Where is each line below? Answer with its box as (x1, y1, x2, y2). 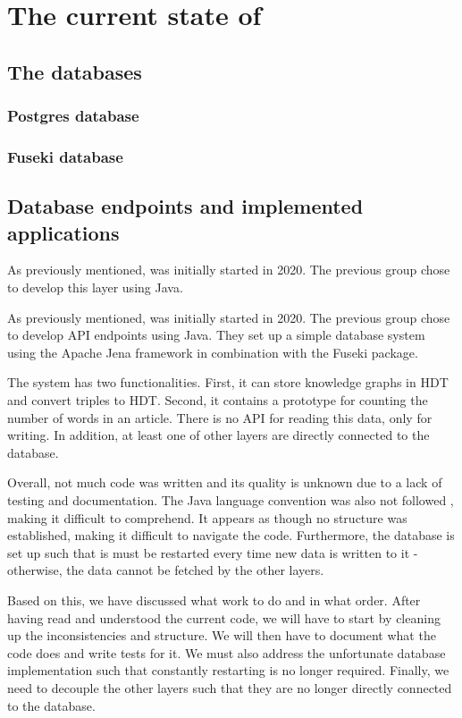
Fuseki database (7, 145, 123, 167)
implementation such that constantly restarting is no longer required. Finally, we (7, 661, 449, 680)
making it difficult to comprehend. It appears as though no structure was (7, 508, 407, 527)
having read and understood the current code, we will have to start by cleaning (7, 608, 441, 627)
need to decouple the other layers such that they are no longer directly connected (7, 678, 452, 697)
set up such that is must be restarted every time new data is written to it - (7, 543, 418, 562)
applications (7, 218, 120, 246)
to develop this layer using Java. (7, 278, 183, 297)
